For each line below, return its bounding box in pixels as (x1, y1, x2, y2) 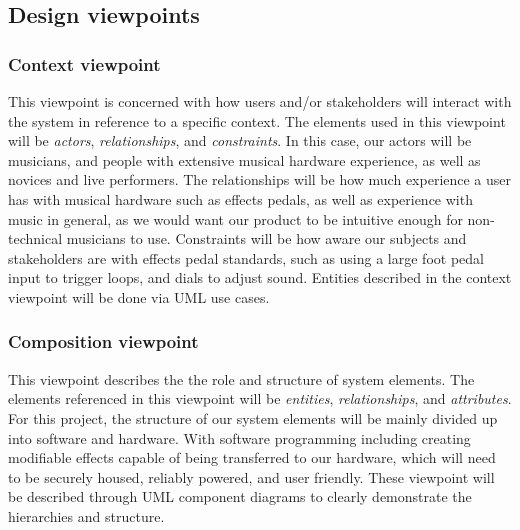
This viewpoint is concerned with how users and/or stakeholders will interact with (8, 91, 512, 111)
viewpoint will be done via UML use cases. (8, 286, 270, 307)
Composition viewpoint (8, 329, 199, 354)
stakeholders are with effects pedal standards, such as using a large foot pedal (8, 247, 484, 268)
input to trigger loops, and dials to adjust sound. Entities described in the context (8, 267, 512, 288)
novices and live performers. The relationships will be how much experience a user (8, 169, 512, 190)
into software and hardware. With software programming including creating (8, 427, 471, 448)
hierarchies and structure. (8, 505, 165, 526)
